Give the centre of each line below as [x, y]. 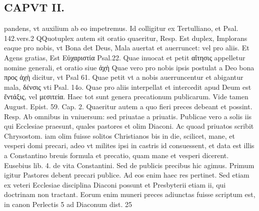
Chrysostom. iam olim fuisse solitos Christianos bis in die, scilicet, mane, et [120, 135]
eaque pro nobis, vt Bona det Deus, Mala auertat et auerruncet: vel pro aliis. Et [127, 48]
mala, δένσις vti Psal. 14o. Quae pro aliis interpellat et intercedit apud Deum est [128, 87]
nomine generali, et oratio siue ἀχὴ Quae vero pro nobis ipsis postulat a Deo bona [129, 67]
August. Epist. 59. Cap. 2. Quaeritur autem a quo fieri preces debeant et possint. [128, 106]
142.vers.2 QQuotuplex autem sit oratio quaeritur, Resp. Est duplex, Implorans [126, 38]
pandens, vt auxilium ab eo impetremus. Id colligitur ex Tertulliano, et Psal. [121, 28]
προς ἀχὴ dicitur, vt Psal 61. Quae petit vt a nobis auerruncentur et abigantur [124, 77]
